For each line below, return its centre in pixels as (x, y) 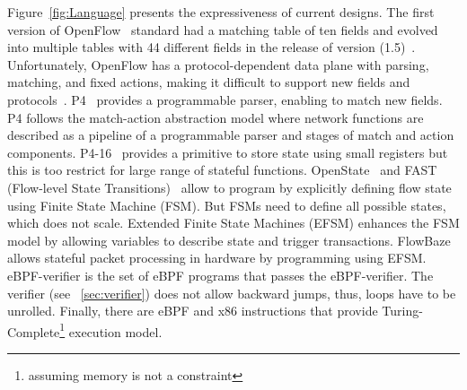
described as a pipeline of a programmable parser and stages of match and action (231, 135)
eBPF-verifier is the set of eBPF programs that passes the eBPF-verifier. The (220, 275)
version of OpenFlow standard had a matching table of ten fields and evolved (223, 29)
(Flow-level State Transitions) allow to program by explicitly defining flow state (229, 187)
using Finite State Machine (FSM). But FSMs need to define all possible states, (227, 205)
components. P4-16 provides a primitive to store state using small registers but (228, 152)
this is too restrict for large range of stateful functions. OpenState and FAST (222, 170)
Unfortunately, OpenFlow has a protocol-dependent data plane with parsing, (218, 64)
